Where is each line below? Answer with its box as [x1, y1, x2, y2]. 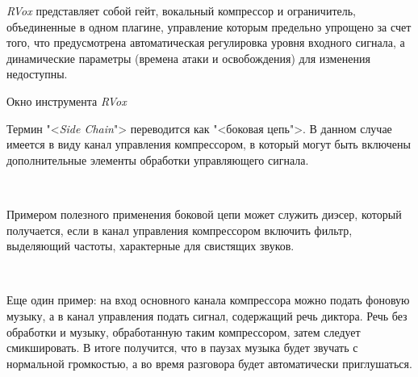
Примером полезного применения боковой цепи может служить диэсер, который [6, 205, 402, 222]
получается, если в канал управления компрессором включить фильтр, [6, 221, 353, 238]
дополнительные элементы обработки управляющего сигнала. [6, 151, 309, 168]
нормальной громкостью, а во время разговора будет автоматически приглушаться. [6, 354, 412, 371]
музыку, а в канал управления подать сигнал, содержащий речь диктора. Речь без [6, 307, 408, 324]
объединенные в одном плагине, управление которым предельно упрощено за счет [6, 18, 412, 35]
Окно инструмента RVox [6, 92, 127, 109]
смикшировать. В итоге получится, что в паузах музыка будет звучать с [6, 339, 358, 356]
